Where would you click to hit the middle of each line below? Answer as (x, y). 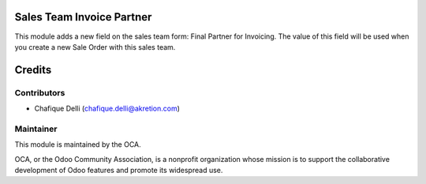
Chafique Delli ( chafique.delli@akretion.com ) (107, 109)
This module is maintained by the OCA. (78, 145)
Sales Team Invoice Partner (83, 17)
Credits (33, 70)
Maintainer (36, 129)
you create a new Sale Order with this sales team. (95, 47)
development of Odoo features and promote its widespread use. (119, 170)
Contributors (40, 92)
